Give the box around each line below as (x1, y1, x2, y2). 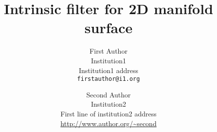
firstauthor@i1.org (77, 75, 140, 83)
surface (84, 18, 133, 38)
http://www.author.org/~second (60, 118, 157, 128)
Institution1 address (78, 65, 138, 75)
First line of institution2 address (60, 108, 157, 118)
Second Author (86, 89, 131, 99)
